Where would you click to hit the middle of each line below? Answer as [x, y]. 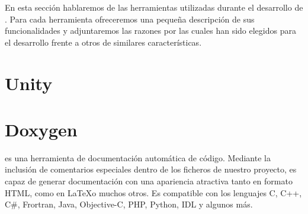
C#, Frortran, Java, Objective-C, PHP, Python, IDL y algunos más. [129, 204]
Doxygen [41, 129]
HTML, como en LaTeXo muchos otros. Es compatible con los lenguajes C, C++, [153, 192]
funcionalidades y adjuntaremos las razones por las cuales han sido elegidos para [150, 31]
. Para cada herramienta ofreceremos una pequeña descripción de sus [130, 19]
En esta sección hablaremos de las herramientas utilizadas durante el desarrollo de [154, 7]
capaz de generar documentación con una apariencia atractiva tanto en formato [149, 181]
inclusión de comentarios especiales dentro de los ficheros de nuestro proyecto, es [151, 169]
